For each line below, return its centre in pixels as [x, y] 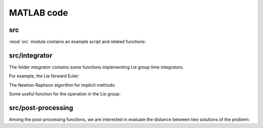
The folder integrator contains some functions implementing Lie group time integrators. [96, 67]
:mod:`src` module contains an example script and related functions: [77, 42]
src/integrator [31, 55]
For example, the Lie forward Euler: [44, 76]
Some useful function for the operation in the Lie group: [65, 94]
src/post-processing [41, 108]
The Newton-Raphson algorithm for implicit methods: [62, 85]
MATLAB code [38, 13]
